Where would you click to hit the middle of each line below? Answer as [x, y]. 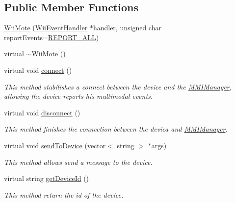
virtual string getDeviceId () [47, 178]
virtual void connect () [38, 70]
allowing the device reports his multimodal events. [78, 96]
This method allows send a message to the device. [78, 162]
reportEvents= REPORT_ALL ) [52, 37]
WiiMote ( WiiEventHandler [46, 28]
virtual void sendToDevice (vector [55, 145]
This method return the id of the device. [64, 194]
